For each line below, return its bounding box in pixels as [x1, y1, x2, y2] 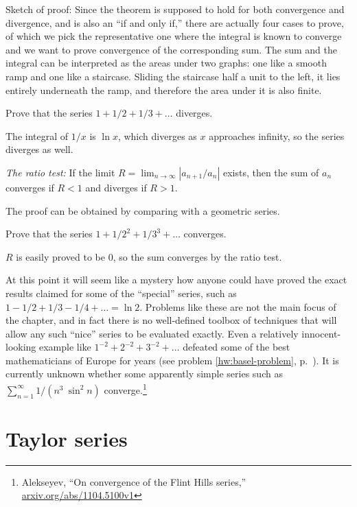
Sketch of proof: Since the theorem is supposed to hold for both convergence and [5, 2, 345, 16]
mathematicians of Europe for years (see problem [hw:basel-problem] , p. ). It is [5, 353, 339, 367]
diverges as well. [5, 142, 73, 156]
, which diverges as [117, 128, 197, 143]
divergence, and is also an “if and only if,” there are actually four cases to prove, [5, 15, 344, 30]
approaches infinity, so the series [209, 128, 345, 143]
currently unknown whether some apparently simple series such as [5, 366, 283, 381]
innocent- [301, 326, 341, 340]
